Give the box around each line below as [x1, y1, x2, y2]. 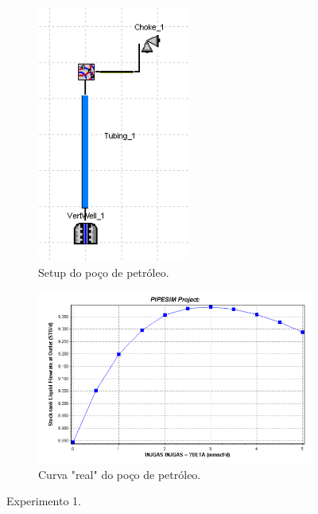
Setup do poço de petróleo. [38, 263, 169, 280]
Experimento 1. [6, 493, 81, 509]
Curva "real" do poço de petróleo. [38, 465, 201, 482]
